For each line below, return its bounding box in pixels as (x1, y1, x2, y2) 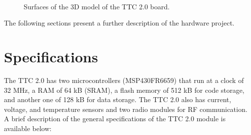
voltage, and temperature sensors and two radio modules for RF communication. (4, 104, 248, 114)
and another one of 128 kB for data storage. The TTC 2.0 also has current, (4, 94, 231, 105)
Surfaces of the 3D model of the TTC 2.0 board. (24, 1, 170, 11)
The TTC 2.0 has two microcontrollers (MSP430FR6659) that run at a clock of (4, 75, 244, 85)
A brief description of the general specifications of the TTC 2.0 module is (4, 113, 226, 124)
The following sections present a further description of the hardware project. (4, 18, 235, 28)
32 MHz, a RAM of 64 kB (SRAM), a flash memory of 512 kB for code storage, (4, 84, 245, 95)
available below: (4, 123, 52, 133)
